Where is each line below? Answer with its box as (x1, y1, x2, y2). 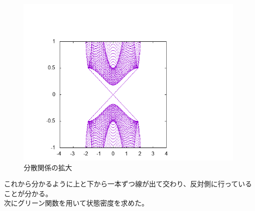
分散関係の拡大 (24, 162, 72, 172)
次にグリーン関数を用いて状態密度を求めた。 (4, 198, 148, 208)
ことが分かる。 (4, 188, 52, 198)
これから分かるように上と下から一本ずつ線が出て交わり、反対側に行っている (4, 179, 252, 189)
